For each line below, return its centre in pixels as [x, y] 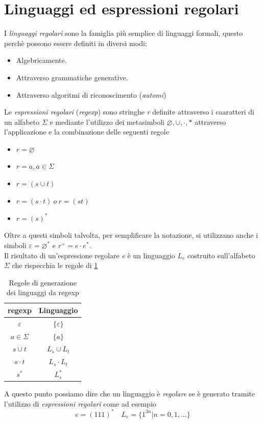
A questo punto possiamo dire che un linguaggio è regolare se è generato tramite [130, 394]
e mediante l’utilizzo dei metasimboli [107, 121]
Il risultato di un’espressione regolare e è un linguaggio [90, 255]
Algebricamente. [41, 60]
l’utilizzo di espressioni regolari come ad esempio [80, 403]
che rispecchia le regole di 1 [55, 265]
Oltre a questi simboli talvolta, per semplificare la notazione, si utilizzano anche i [131, 235]
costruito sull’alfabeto [221, 255]
